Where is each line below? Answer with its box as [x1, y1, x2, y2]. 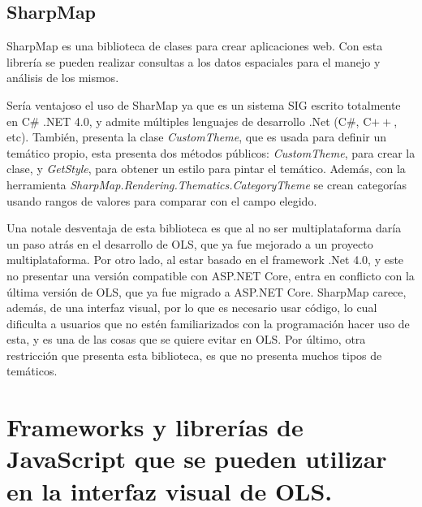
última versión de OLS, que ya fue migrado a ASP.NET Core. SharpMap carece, [6, 283, 407, 300]
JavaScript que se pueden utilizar [6, 442, 387, 475]
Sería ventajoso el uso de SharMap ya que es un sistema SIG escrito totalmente [6, 96, 401, 113]
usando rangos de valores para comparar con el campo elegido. [6, 192, 317, 209]
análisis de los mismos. [6, 69, 119, 86]
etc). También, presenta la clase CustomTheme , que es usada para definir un [6, 128, 387, 145]
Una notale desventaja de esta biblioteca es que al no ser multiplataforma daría [6, 219, 402, 236]
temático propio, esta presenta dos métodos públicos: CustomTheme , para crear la [6, 144, 416, 161]
